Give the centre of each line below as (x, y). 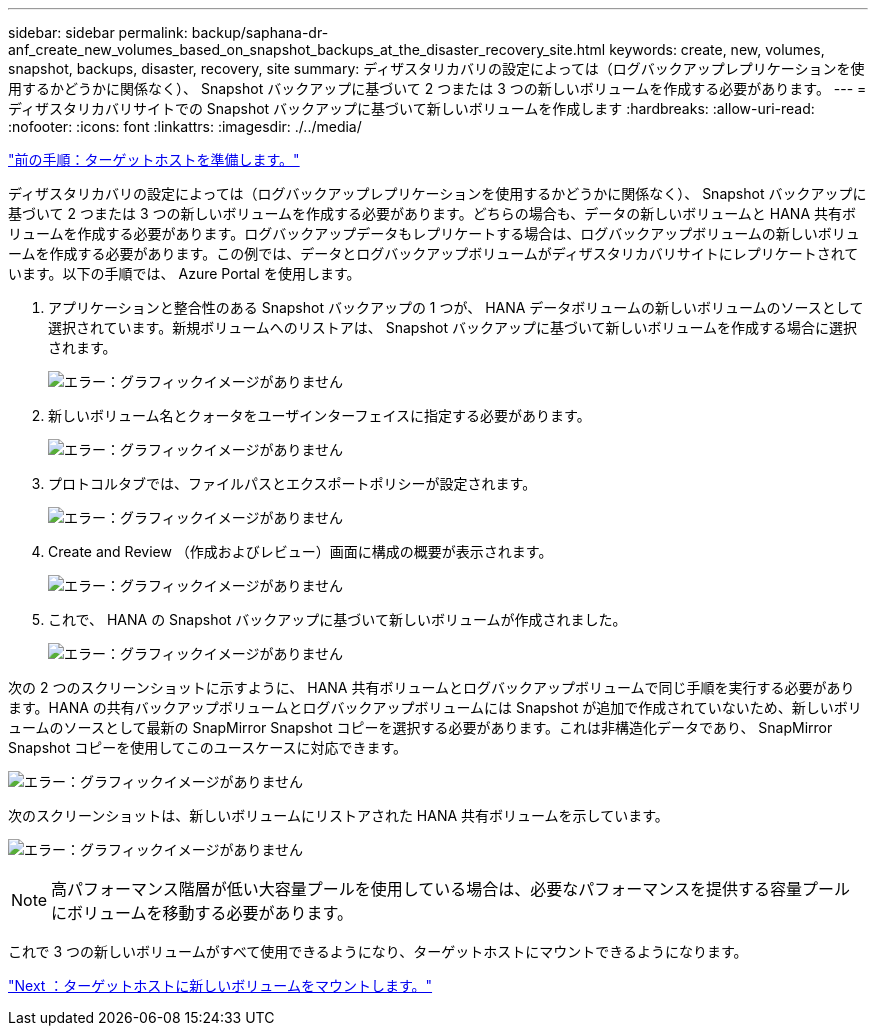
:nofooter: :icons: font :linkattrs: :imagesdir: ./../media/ (185, 126)
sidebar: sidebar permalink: (98, 32)
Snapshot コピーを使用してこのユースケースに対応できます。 (208, 747)
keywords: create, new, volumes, (717, 49)
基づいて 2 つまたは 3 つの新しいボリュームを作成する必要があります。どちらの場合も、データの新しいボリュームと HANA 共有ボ (432, 213)
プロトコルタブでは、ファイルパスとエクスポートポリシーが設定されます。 (292, 483)
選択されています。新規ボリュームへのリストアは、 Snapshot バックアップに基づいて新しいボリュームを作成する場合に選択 (453, 327)
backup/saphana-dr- (260, 32)
